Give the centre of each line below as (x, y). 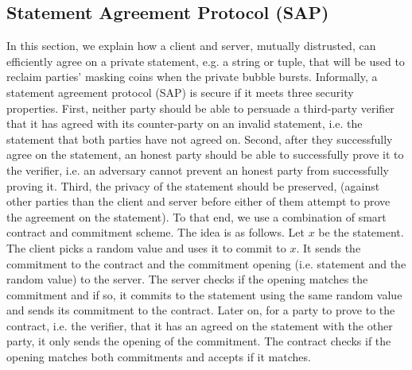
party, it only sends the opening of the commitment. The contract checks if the (199, 341)
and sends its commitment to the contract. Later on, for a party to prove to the (201, 310)
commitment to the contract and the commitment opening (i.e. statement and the (206, 263)
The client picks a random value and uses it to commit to (146, 247)
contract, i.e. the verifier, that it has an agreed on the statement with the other (200, 325)
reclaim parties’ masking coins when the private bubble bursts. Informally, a (192, 77)
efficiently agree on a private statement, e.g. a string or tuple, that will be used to (206, 61)
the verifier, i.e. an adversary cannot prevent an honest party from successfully (198, 170)
